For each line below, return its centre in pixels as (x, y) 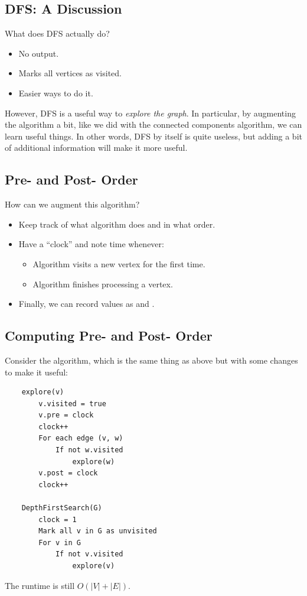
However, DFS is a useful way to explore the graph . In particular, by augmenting (150, 113)
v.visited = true (72, 404)
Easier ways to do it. (56, 93)
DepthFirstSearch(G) (62, 508)
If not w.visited (89, 450)
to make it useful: (37, 372)
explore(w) (94, 461)
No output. (39, 53)
